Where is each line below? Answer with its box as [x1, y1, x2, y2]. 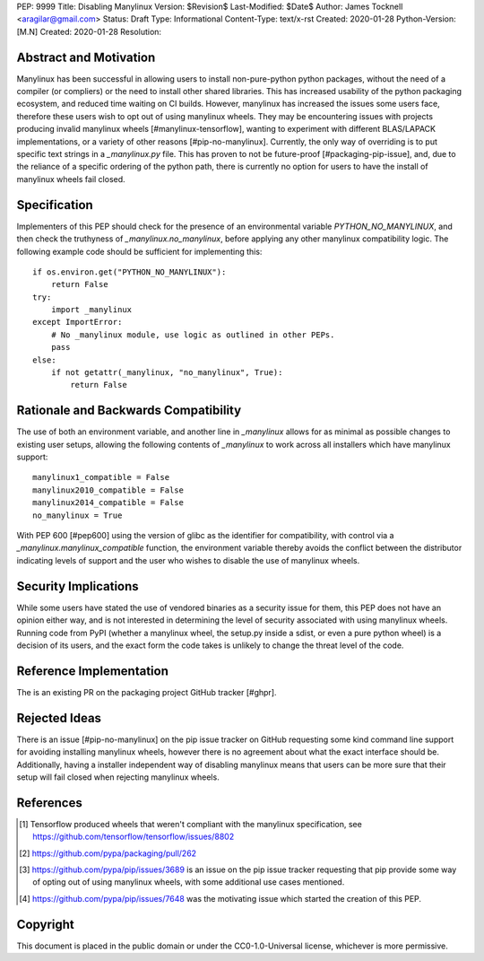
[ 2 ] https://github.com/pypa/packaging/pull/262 [19, 848, 197, 859]
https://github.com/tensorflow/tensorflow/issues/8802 [32, 831, 235, 843]
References [16, 795, 82, 810]
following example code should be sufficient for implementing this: [16, 246, 263, 257]
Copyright [16, 916, 75, 932]
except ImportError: [32, 317, 123, 328]
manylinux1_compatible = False [32, 472, 170, 483]
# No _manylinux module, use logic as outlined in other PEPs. [50, 329, 335, 340]
